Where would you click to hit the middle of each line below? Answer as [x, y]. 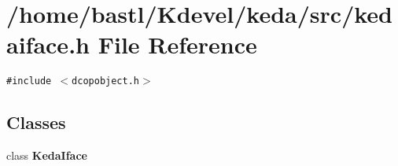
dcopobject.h [105, 81]
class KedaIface [47, 155]
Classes [36, 122]
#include [29, 81]
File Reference [177, 44]
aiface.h [48, 44]
